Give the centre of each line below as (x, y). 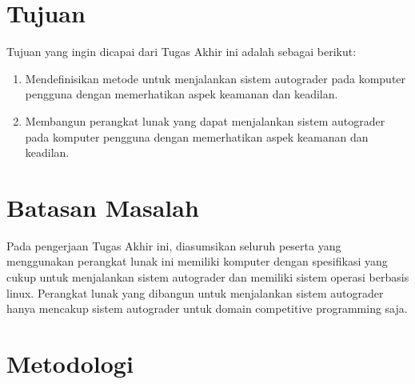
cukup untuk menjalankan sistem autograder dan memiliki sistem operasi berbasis (208, 277)
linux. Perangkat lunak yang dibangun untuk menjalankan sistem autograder (195, 292)
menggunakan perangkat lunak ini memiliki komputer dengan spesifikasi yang (197, 261)
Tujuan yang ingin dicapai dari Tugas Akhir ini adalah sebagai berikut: (182, 52)
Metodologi (70, 363)
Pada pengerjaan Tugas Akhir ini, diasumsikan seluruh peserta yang (174, 245)
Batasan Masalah (103, 207)
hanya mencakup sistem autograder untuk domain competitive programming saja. (207, 308)
